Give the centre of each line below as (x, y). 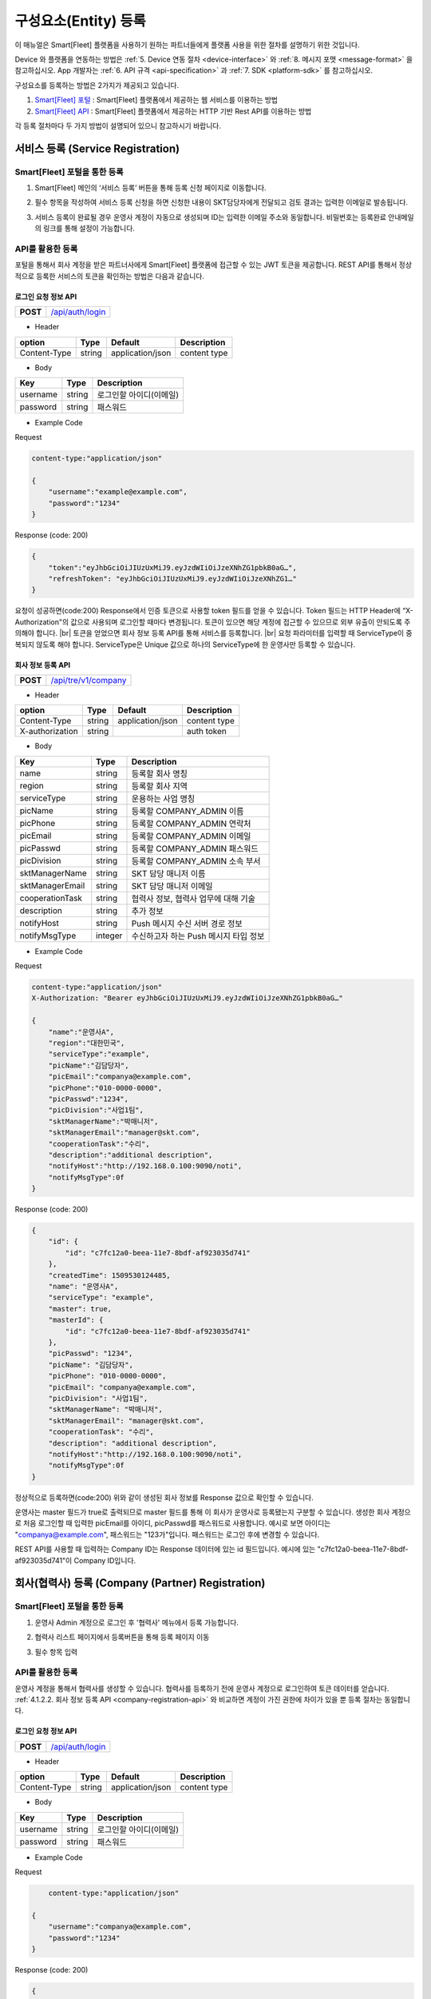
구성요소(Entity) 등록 (81, 21)
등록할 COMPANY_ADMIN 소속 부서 (196, 861)
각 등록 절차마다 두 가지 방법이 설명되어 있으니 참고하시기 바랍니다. (118, 126)
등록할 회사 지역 (159, 786)
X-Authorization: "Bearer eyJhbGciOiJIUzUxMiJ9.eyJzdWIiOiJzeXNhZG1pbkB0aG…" (187, 998)
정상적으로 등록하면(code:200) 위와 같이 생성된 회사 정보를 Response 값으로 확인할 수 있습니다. (164, 1497)
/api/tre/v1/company (89, 680)
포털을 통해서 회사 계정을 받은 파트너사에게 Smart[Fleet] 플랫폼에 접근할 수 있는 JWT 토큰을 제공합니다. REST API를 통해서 (206, 265)
